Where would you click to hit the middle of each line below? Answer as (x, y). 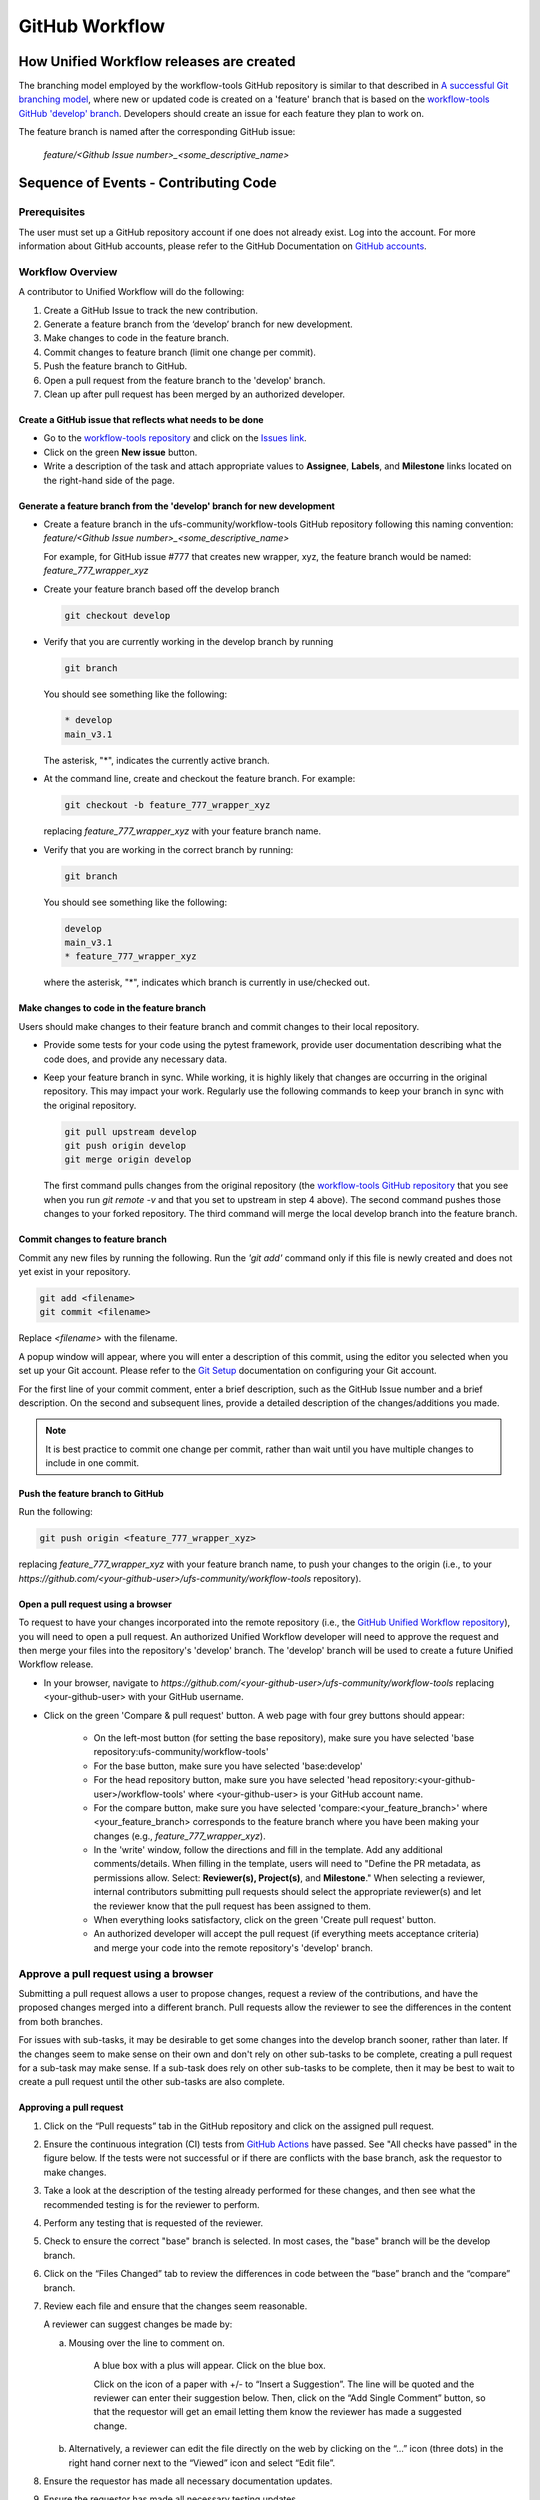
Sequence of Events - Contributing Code (147, 183)
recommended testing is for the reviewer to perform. (151, 2204)
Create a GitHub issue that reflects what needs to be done (141, 420)
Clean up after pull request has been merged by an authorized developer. (194, 394)
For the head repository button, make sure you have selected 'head (232, 1780)
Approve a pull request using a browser (116, 1973)
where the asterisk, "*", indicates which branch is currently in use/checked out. (206, 982)
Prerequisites (51, 212)
